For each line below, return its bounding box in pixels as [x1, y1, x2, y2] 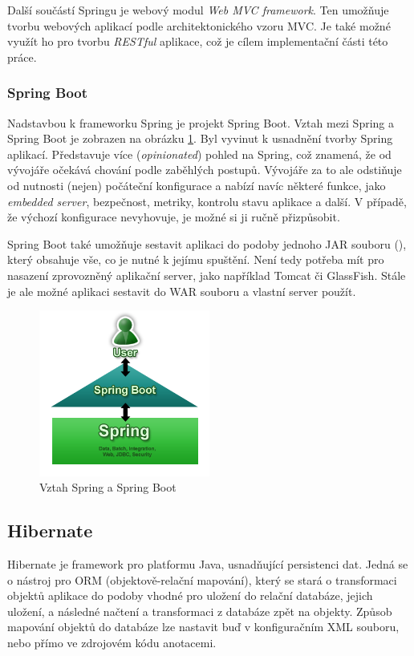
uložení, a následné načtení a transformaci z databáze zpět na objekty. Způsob [7, 602, 392, 619]
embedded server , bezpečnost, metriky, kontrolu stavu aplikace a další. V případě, [7, 192, 407, 209]
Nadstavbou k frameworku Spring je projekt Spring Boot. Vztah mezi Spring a [7, 114, 395, 131]
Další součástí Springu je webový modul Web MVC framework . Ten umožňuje [7, 2, 389, 18]
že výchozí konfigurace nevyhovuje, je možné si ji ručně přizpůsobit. [7, 209, 340, 225]
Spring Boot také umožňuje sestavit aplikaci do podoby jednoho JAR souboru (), [7, 235, 407, 252]
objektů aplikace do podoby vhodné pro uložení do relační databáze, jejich [7, 587, 373, 604]
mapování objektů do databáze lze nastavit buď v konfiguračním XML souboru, [7, 618, 400, 635]
